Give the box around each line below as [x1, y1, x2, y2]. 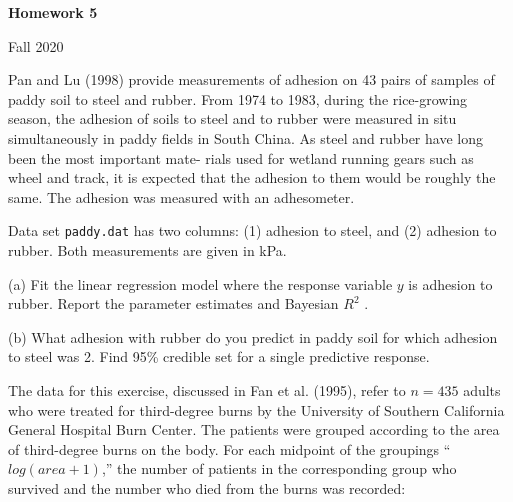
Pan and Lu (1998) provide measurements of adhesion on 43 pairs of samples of [8, 69, 495, 90]
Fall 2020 [8, 35, 64, 56]
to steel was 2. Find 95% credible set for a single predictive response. [8, 346, 430, 367]
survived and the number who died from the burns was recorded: [8, 477, 406, 498]
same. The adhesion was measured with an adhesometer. [8, 186, 355, 207]
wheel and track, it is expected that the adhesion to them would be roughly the [8, 167, 496, 188]
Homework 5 [8, 2, 98, 22]
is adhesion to [408, 273, 493, 294]
